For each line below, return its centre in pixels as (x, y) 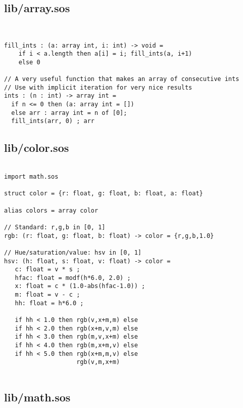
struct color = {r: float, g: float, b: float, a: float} (104, 194)
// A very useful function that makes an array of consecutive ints (122, 79)
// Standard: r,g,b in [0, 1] (55, 227)
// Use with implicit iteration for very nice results (98, 87)
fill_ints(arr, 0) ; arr (53, 121)
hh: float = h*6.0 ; (49, 303)
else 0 (29, 62)
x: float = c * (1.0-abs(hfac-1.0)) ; (80, 286)
